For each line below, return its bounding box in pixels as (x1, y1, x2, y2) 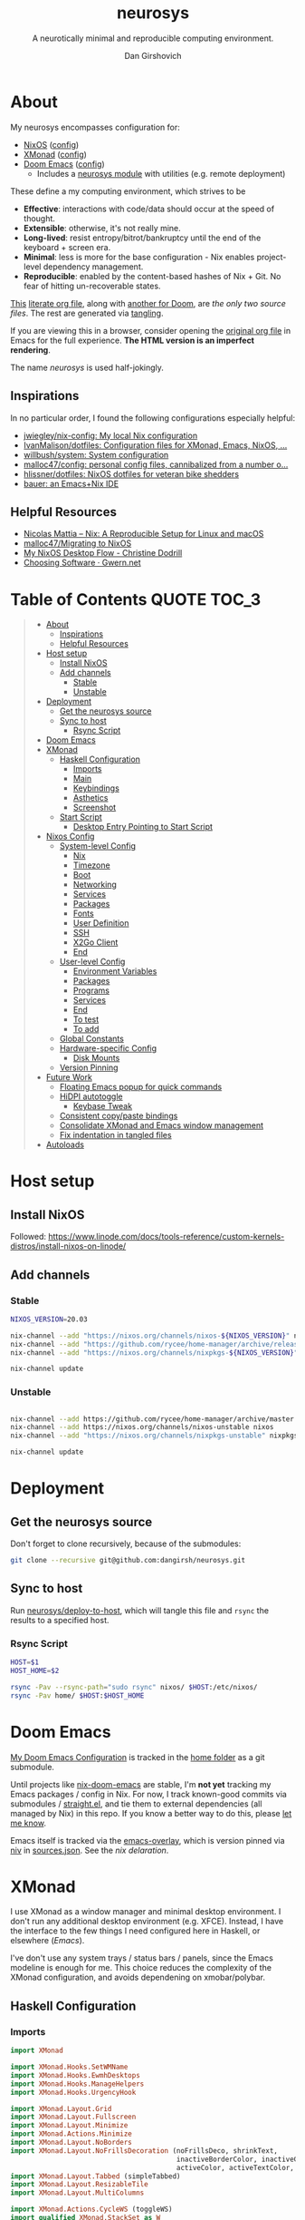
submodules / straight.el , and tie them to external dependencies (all (10, 1798, 262, 1809)
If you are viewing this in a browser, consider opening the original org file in (10, 325, 291, 336)
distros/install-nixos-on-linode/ (10, 1241, 127, 1251)
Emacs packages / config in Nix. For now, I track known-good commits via (10, 1788, 288, 1799)
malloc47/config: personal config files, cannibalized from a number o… (23, 459, 289, 470)
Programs (72, 985, 110, 996)
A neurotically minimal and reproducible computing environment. (32, 33, 274, 44)
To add (72, 1024, 100, 1035)
